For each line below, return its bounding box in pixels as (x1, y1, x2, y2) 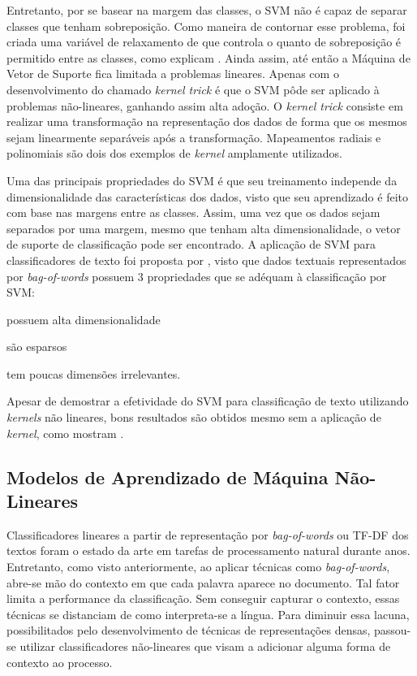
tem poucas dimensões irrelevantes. (6, 365, 181, 382)
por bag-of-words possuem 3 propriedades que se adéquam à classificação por (6, 267, 387, 284)
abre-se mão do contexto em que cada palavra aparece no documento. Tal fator (6, 574, 400, 591)
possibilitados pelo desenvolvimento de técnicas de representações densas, (6, 622, 371, 639)
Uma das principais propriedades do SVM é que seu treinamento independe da (6, 171, 398, 188)
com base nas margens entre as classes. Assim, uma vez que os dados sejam (6, 204, 380, 221)
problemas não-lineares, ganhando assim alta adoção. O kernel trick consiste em (6, 97, 403, 114)
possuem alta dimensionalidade (6, 310, 161, 327)
